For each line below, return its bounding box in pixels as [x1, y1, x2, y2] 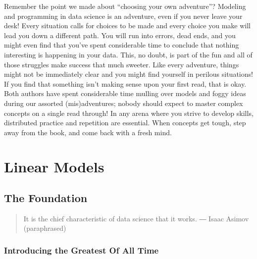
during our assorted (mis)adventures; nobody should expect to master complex [4, 98, 243, 108]
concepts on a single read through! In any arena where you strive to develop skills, [4, 107, 254, 118]
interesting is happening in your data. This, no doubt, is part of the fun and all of [4, 49, 253, 59]
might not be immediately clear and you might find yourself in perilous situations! [4, 69, 253, 79]
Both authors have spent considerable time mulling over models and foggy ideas [4, 88, 246, 99]
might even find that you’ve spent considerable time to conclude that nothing [4, 40, 239, 50]
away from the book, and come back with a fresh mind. [4, 127, 172, 137]
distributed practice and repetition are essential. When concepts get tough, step [4, 117, 246, 128]
